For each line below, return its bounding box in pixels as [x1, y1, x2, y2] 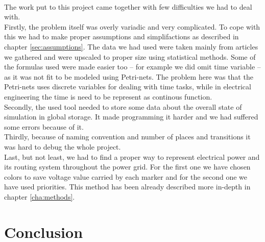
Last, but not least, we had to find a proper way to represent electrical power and [4, 151, 260, 162]
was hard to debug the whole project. [4, 141, 121, 152]
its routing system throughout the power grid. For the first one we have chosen [4, 161, 251, 172]
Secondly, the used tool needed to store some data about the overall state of [4, 101, 242, 112]
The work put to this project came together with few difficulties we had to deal [4, 1, 252, 12]
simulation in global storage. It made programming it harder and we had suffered [4, 111, 258, 122]
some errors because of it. [4, 121, 84, 132]
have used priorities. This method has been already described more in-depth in [4, 181, 251, 192]
